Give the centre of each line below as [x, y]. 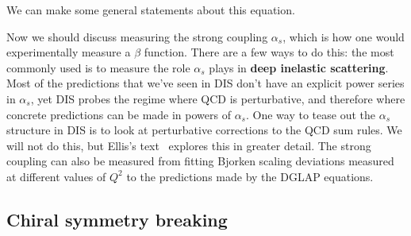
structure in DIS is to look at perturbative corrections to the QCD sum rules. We [204, 130]
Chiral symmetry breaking [117, 219]
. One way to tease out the [311, 114]
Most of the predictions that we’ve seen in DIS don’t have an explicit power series [205, 83]
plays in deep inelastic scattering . [299, 67]
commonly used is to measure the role [98, 67]
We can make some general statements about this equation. [151, 10]
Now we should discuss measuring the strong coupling [137, 36]
